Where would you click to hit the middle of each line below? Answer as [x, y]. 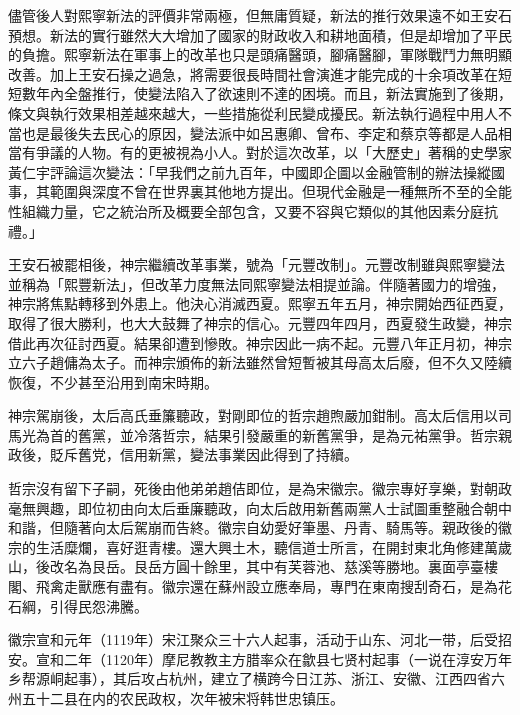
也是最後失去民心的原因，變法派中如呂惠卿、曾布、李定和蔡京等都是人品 [259, 132]
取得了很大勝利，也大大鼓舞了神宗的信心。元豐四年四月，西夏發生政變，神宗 [260, 322]
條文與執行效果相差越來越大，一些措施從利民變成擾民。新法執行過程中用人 [253, 112]
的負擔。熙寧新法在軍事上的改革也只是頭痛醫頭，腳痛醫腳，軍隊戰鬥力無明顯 [260, 54]
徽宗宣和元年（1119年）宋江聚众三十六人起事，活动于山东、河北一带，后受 [253, 639]
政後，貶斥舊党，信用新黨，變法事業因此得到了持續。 [183, 454]
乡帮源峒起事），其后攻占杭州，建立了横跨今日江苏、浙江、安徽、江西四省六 [256, 678]
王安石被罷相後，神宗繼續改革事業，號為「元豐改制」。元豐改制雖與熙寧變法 [256, 264]
